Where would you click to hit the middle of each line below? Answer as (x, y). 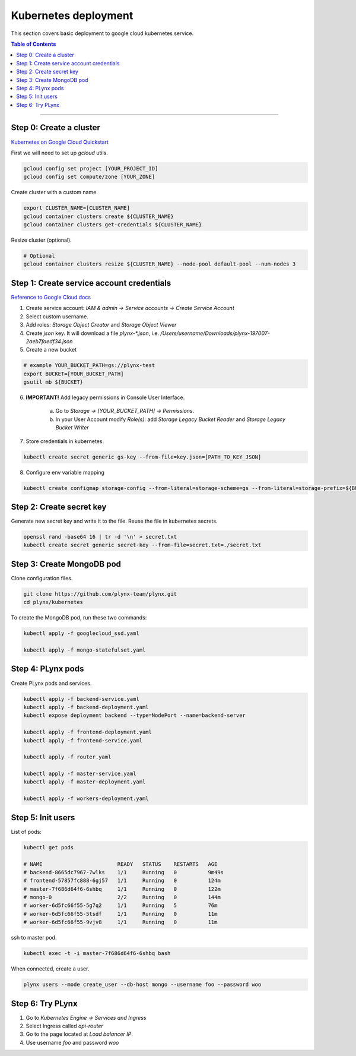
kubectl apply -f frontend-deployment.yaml (88, 732)
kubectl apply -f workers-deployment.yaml (86, 799)
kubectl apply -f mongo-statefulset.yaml (85, 650)
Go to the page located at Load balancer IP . (79, 1034)
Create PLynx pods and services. (51, 683)
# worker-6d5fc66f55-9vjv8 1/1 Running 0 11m (120, 922)
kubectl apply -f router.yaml (67, 757)
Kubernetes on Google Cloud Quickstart (60, 142)
